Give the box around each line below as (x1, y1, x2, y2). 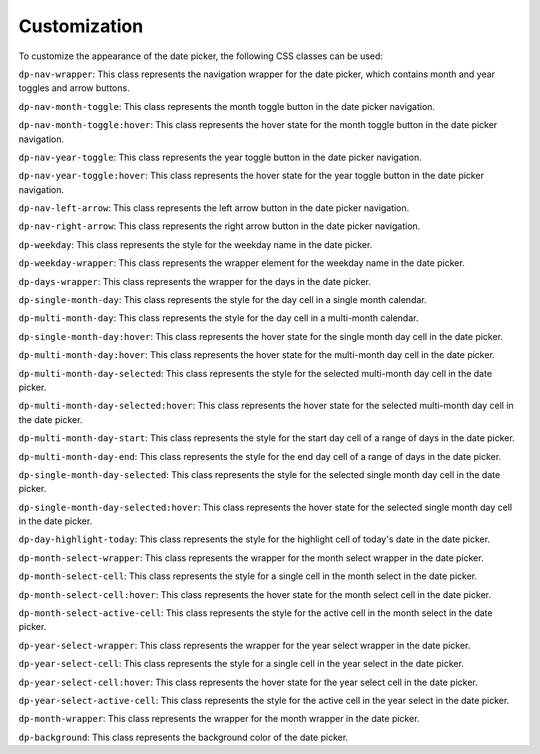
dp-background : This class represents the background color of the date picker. (18, 731, 349, 743)
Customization (18, 15, 144, 37)
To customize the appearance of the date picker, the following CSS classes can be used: (18, 50, 384, 62)
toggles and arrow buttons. (18, 82, 130, 94)
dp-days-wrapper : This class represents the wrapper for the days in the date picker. (18, 275, 372, 287)
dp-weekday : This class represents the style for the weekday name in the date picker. (18, 238, 373, 250)
